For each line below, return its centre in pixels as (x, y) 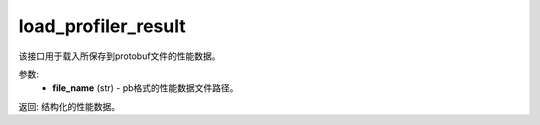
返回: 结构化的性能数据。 (69, 106)
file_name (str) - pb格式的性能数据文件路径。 (145, 88)
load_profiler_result (102, 26)
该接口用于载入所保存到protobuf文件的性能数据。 (119, 56)
